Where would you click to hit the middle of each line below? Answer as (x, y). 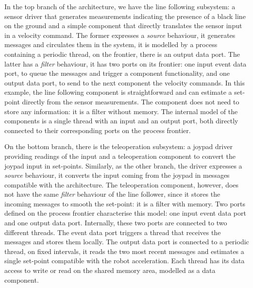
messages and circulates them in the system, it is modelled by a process (111, 44)
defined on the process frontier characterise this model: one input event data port (125, 213)
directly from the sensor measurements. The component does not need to (131, 101)
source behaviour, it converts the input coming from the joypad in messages (117, 175)
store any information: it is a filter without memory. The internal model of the (121, 111)
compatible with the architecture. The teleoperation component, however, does (122, 184)
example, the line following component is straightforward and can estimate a (118, 92)
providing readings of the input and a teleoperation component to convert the (120, 156)
